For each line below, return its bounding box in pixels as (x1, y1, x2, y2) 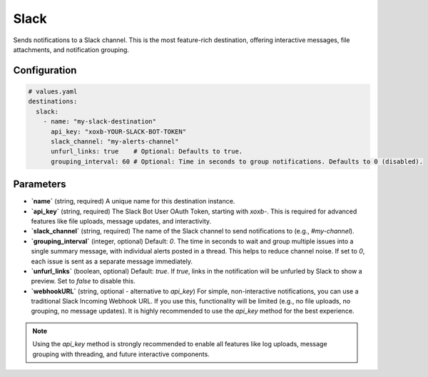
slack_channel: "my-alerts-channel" (51, 137, 179, 146)
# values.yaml (28, 87, 78, 96)
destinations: (28, 97, 78, 106)
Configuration (13, 64, 77, 76)
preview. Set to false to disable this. (31, 277, 136, 286)
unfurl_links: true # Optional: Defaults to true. (51, 147, 243, 156)
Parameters (13, 179, 66, 191)
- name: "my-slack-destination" (43, 118, 157, 126)
